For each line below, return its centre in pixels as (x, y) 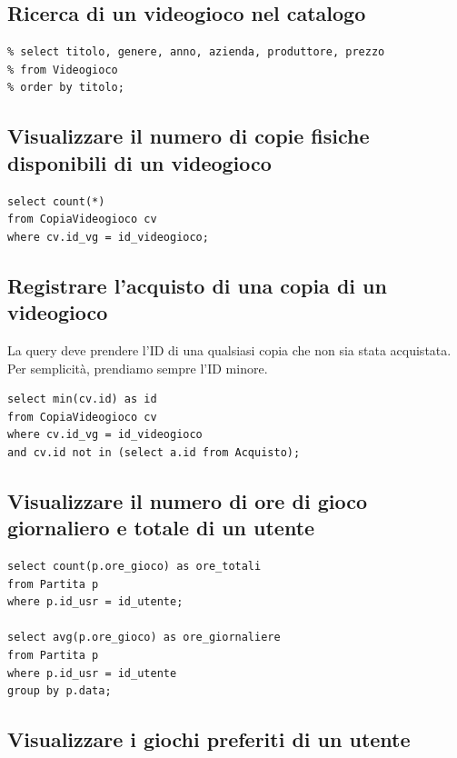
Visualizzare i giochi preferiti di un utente (209, 739)
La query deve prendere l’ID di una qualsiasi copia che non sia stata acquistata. (229, 349)
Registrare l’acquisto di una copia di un (197, 285)
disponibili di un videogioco (139, 162)
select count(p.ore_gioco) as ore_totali (134, 567)
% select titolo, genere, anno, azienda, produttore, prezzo (196, 52)
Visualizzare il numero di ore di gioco (187, 500)
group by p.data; (60, 691)
